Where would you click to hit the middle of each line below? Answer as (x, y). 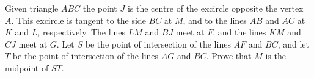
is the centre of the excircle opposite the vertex (215, 8)
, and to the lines (215, 20)
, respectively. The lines (82, 32)
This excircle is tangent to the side (81, 20)
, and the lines (239, 32)
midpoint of (27, 67)
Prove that (232, 56)
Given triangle (32, 8)
